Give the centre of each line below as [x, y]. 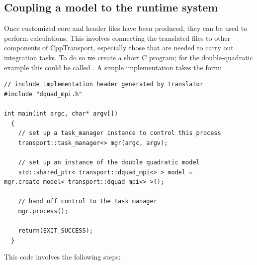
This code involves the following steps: [62, 257]
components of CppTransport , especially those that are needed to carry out [119, 48]
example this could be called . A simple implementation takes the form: [113, 67]
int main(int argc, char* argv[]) [61, 113]
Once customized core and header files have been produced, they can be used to [126, 28]
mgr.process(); [43, 211]
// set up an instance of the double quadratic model [109, 162]
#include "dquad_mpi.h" [43, 94]
